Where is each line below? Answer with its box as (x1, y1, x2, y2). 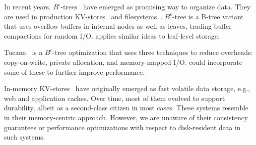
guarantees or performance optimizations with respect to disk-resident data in (4, 122, 241, 132)
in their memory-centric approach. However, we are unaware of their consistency (4, 112, 248, 122)
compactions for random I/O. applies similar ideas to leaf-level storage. (4, 30, 220, 41)
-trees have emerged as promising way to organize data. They (61, 1, 251, 11)
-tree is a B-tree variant (172, 11, 244, 21)
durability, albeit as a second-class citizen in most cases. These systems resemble (4, 102, 249, 113)
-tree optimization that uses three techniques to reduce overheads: (52, 47, 253, 57)
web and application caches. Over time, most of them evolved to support (4, 93, 225, 103)
